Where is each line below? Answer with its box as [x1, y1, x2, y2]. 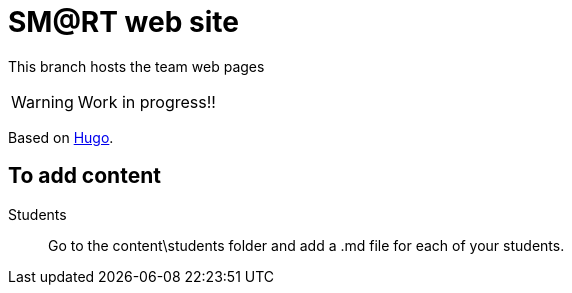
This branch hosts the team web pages [8, 57, 265, 75]
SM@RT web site [8, 5, 239, 39]
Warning [11, 91, 74, 112]
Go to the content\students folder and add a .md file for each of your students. [48, 236, 565, 254]
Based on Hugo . [8, 128, 114, 146]
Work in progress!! [77, 91, 216, 112]
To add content [8, 163, 161, 189]
